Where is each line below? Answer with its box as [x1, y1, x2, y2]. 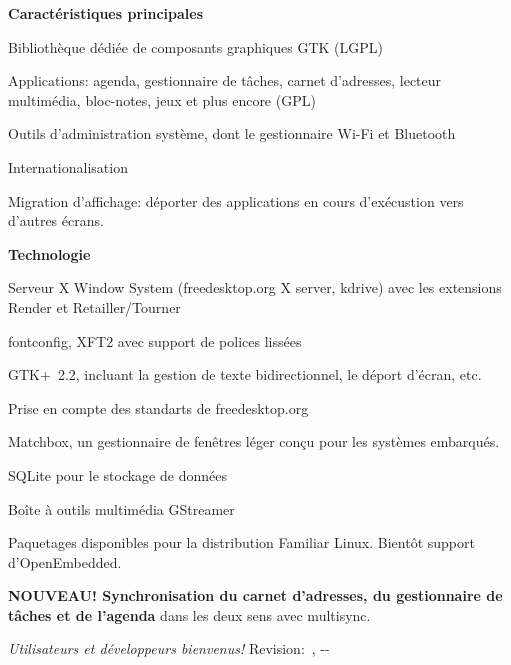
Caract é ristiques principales [8, 3, 204, 23]
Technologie [8, 243, 91, 264]
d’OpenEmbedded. [8, 551, 122, 572]
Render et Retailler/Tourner [8, 296, 181, 317]
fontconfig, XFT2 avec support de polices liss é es [8, 330, 302, 351]
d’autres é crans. [8, 210, 104, 231]
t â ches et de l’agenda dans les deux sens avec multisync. [8, 604, 371, 625]
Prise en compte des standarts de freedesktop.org [8, 397, 309, 418]
